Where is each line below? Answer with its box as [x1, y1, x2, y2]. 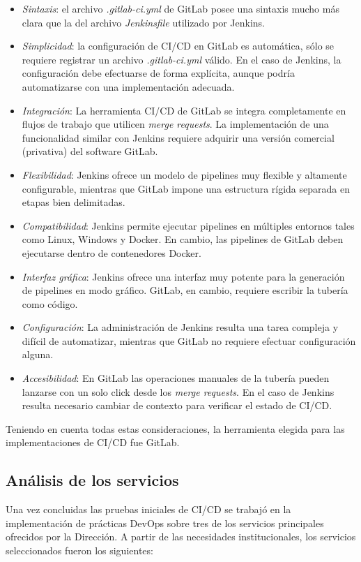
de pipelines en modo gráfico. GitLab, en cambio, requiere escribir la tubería [22, 283, 348, 297]
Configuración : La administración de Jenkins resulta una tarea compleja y [22, 320, 339, 334]
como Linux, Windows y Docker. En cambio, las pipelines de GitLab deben [22, 232, 344, 246]
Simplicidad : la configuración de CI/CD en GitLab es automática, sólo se [22, 38, 335, 53]
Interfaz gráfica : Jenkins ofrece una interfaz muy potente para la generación [22, 269, 345, 283]
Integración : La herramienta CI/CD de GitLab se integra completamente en [22, 103, 346, 117]
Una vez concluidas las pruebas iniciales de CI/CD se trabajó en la [6, 502, 291, 517]
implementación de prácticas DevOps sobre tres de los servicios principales [6, 515, 324, 530]
